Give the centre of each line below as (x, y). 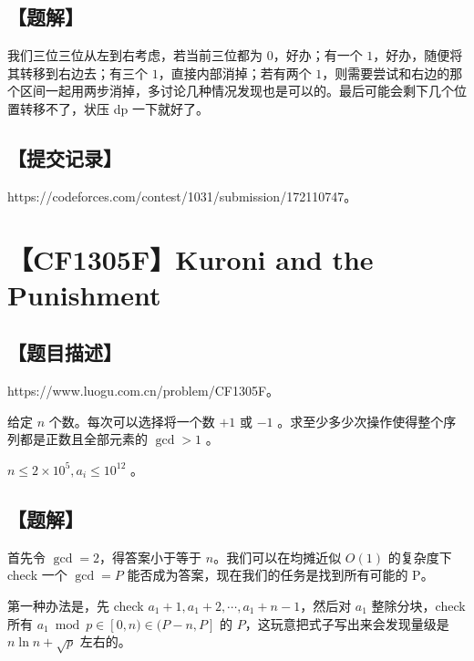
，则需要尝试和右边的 (386, 72)
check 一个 (37, 575)
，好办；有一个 (318, 55)
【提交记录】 (65, 157)
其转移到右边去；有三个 (77, 72)
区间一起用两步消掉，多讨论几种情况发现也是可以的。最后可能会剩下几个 (237, 91)
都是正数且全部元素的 (83, 439)
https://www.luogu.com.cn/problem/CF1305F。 (144, 391)
